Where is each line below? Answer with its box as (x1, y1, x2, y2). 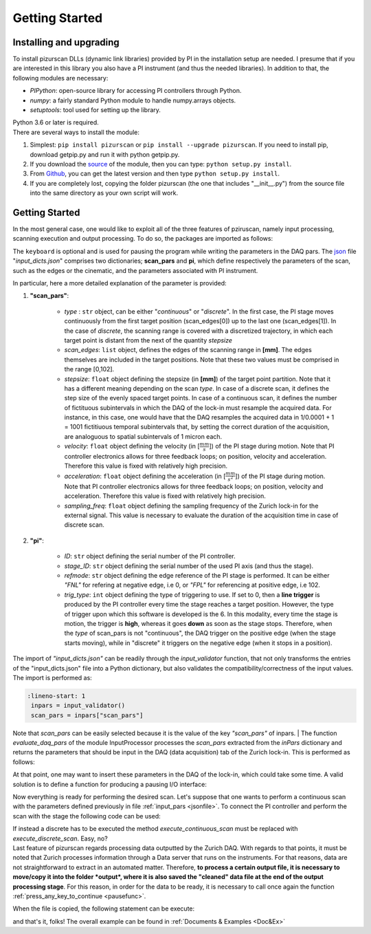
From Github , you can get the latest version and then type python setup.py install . (30, 169, 280, 178)
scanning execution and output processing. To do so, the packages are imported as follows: (12, 235, 273, 243)
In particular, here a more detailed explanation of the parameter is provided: (12, 279, 227, 287)
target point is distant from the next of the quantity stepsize (64, 336, 233, 344)
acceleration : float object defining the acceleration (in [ (64, 472, 226, 480)
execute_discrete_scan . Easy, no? (12, 834, 108, 843)
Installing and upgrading (12, 36, 120, 48)
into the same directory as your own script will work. (30, 189, 179, 197)
